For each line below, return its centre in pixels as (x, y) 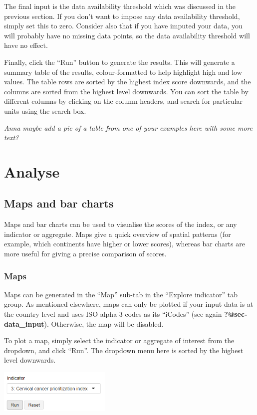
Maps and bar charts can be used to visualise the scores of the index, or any (121, 224)
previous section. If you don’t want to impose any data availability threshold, (122, 16)
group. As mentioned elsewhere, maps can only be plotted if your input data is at (129, 304)
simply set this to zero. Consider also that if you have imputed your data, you (123, 26)
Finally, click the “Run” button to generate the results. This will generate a (120, 62)
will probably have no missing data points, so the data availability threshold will (127, 35)
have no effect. (26, 45)
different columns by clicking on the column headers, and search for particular (124, 101)
